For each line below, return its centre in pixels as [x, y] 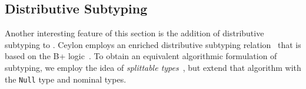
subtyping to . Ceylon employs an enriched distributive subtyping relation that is [153, 44]
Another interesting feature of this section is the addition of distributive [134, 33]
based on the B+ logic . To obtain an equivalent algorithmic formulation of [141, 56]
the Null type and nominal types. [66, 79]
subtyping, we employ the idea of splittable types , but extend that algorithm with [153, 67]
